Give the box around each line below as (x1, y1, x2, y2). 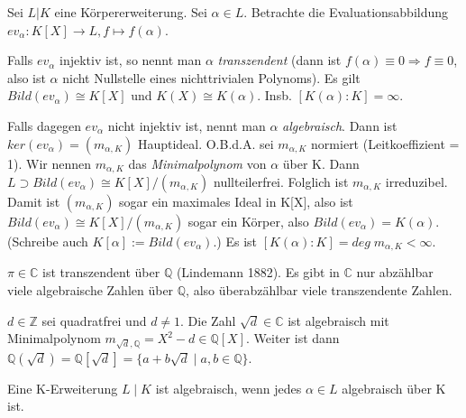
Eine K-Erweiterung (7, 378, 118, 397)
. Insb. (257, 86, 292, 105)
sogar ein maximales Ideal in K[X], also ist (119, 192, 353, 211)
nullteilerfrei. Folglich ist (214, 172, 349, 191)
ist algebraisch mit (288, 311, 389, 330)
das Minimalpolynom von (128, 153, 267, 172)
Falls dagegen (7, 116, 81, 135)
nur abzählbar (356, 263, 434, 282)
